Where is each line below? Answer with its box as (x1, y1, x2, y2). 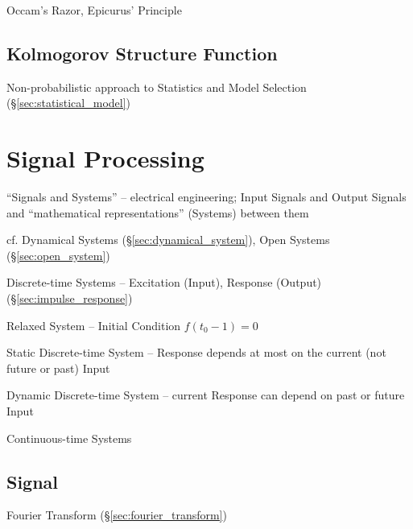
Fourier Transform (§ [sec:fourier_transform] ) (6, 506, 227, 523)
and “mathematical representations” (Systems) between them (6, 204, 309, 221)
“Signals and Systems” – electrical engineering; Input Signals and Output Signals (6, 188, 407, 205)
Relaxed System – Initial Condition (6, 316, 181, 333)
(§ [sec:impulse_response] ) (6, 290, 133, 307)
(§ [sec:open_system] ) (6, 246, 110, 263)
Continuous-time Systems (6, 429, 132, 446)
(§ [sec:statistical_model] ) (6, 94, 131, 111)
